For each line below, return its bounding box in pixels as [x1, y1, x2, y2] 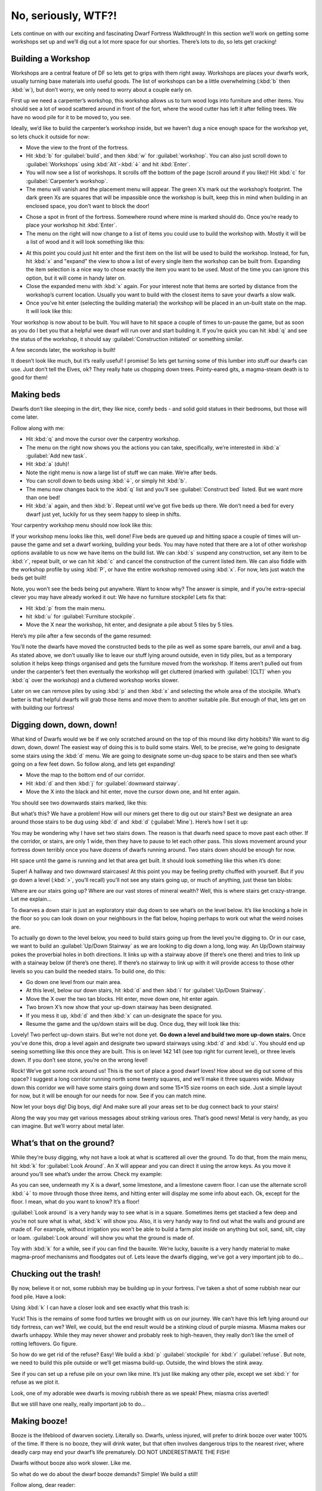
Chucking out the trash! [11, 1269, 101, 1279]
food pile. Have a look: [11, 1293, 67, 1300]
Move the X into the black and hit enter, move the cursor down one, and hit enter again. [26, 788, 240, 796]
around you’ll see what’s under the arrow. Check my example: [11, 1170, 163, 1177]
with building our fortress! [11, 704, 75, 711]
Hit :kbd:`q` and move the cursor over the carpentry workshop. [26, 435, 180, 443]
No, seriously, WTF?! [11, 9, 117, 22]
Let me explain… [11, 895, 52, 903]
